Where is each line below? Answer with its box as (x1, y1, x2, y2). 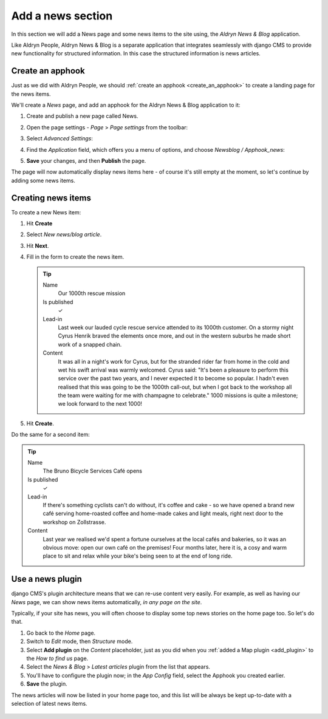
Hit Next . (26, 242, 49, 249)
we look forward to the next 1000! (58, 400, 143, 407)
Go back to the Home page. (26, 629, 96, 636)
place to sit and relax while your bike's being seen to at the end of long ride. (43, 553, 233, 560)
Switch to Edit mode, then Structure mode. (26, 638, 133, 645)
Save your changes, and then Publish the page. (26, 157, 146, 164)
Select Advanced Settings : (26, 135, 94, 142)
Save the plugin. (26, 680, 67, 687)
